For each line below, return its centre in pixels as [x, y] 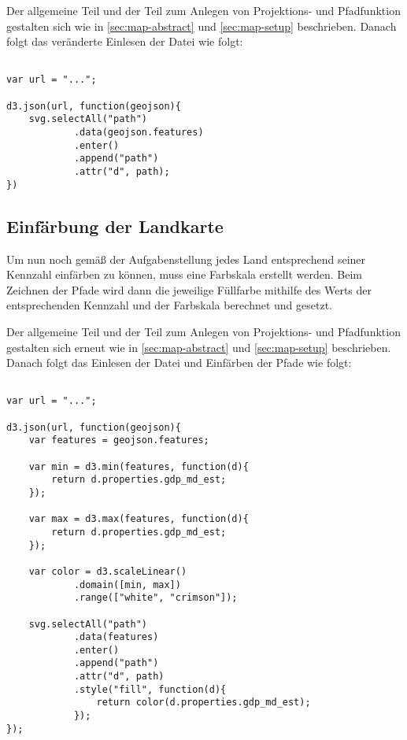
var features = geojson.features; [119, 440]
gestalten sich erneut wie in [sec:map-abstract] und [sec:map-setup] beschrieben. [199, 347]
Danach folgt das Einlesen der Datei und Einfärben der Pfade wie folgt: [179, 363]
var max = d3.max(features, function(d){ [139, 519]
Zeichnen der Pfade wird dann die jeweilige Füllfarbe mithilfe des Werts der [189, 289]
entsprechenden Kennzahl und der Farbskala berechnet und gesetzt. [169, 305]
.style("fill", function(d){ [150, 689]
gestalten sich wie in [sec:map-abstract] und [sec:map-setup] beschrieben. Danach [202, 26]
